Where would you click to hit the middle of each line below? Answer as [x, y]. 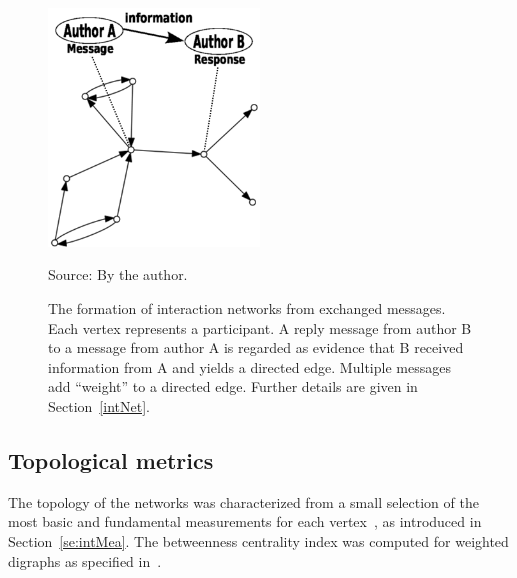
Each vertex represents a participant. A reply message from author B [260, 327]
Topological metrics [111, 459]
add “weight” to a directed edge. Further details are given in [233, 386]
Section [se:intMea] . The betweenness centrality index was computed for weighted [258, 540]
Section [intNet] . [99, 405]
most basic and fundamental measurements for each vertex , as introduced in [245, 521]
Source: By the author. [118, 274]
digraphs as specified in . [85, 560]
